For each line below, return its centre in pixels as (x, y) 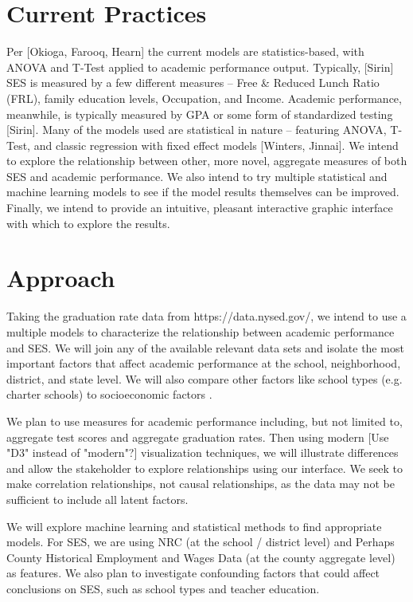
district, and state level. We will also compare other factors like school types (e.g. (205, 378)
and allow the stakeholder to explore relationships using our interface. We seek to (205, 468)
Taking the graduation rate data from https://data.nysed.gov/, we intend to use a (206, 316)
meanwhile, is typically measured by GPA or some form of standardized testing (200, 114)
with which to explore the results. (88, 223)
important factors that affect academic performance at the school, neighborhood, (204, 363)
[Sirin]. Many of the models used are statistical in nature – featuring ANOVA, (197, 130)
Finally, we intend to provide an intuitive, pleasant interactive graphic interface (200, 208)
